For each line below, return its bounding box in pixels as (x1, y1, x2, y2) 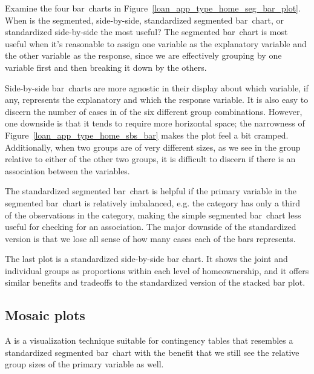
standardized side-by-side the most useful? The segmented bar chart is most (5, 25, 288, 38)
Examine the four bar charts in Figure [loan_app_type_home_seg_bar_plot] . (5, 2, 301, 14)
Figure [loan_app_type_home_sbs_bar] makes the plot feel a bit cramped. (5, 128, 289, 141)
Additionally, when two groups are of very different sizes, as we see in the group (5, 140, 301, 153)
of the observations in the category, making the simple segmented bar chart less (5, 208, 301, 221)
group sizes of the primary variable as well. (5, 358, 164, 370)
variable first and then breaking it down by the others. (5, 61, 207, 73)
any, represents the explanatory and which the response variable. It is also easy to (5, 93, 309, 106)
